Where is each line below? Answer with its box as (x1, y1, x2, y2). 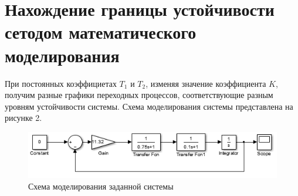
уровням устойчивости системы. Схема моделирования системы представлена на (5, 100, 293, 112)
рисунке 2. (5, 111, 42, 124)
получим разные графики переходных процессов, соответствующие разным (5, 89, 273, 101)
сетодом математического (5, 20, 197, 44)
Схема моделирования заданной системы (28, 180, 174, 192)
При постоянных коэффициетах (5, 77, 117, 89)
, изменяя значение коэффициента (145, 77, 266, 89)
